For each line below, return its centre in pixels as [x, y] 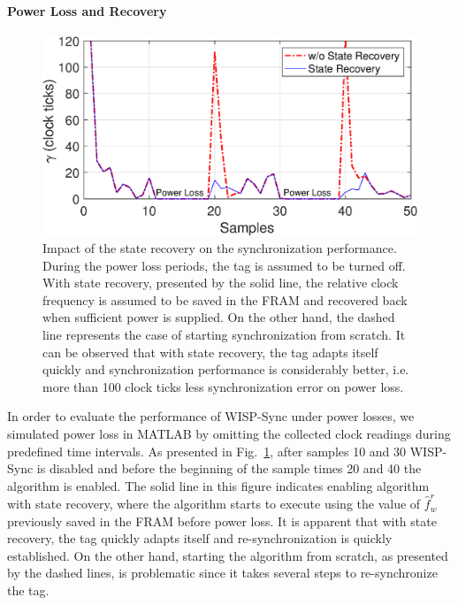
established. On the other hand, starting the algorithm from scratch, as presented [228, 555]
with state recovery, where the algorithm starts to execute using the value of [214, 504]
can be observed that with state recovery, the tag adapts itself [210, 352]
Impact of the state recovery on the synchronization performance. [220, 248]
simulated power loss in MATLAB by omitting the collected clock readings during [229, 433]
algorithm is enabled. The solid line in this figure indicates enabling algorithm [218, 485]
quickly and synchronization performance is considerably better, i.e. [226, 369]
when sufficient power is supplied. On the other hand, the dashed [219, 317]
